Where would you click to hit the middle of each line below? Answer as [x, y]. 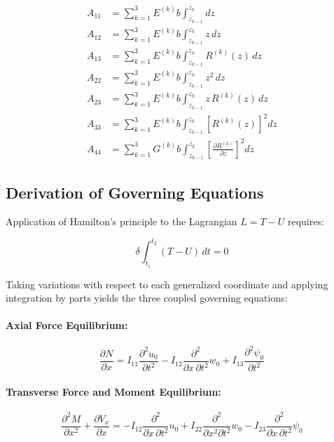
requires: [306, 221]
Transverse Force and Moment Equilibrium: [113, 391]
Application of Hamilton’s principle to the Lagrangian [121, 221]
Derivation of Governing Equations [135, 192]
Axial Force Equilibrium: [67, 325]
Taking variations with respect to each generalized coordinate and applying [167, 284]
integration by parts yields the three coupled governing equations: [147, 298]
